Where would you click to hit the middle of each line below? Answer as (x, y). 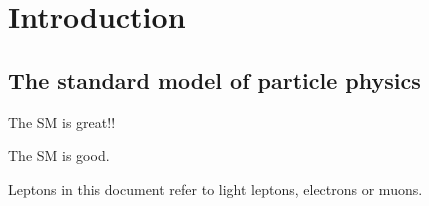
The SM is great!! (62, 121)
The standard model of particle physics (214, 79)
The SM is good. (59, 155)
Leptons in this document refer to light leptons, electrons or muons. (215, 188)
